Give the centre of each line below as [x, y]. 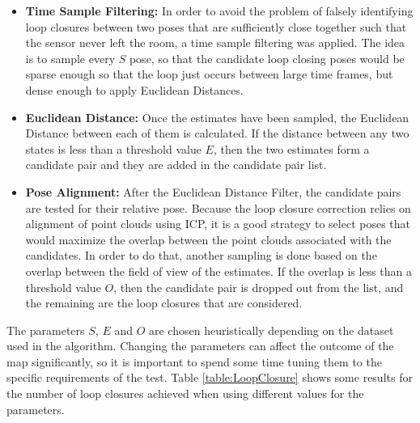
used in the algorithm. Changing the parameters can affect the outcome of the [200, 346]
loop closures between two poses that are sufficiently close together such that [216, 26]
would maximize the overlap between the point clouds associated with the [208, 239]
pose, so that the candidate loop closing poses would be [267, 58]
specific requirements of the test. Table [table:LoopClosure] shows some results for [210, 377]
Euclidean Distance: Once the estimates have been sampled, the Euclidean [217, 117]
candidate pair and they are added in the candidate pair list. [176, 165]
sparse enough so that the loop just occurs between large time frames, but [209, 74]
